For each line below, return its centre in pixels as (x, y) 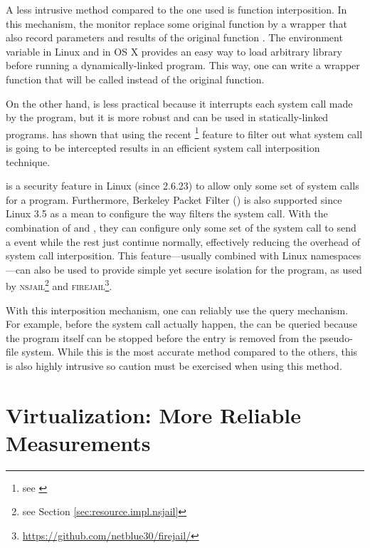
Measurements (78, 442)
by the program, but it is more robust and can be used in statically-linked (167, 117)
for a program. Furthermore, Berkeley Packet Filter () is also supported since (174, 199)
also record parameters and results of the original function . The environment (174, 37)
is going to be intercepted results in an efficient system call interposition (163, 148)
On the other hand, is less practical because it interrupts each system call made (179, 103)
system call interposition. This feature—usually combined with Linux (157, 255)
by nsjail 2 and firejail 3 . (59, 285)
